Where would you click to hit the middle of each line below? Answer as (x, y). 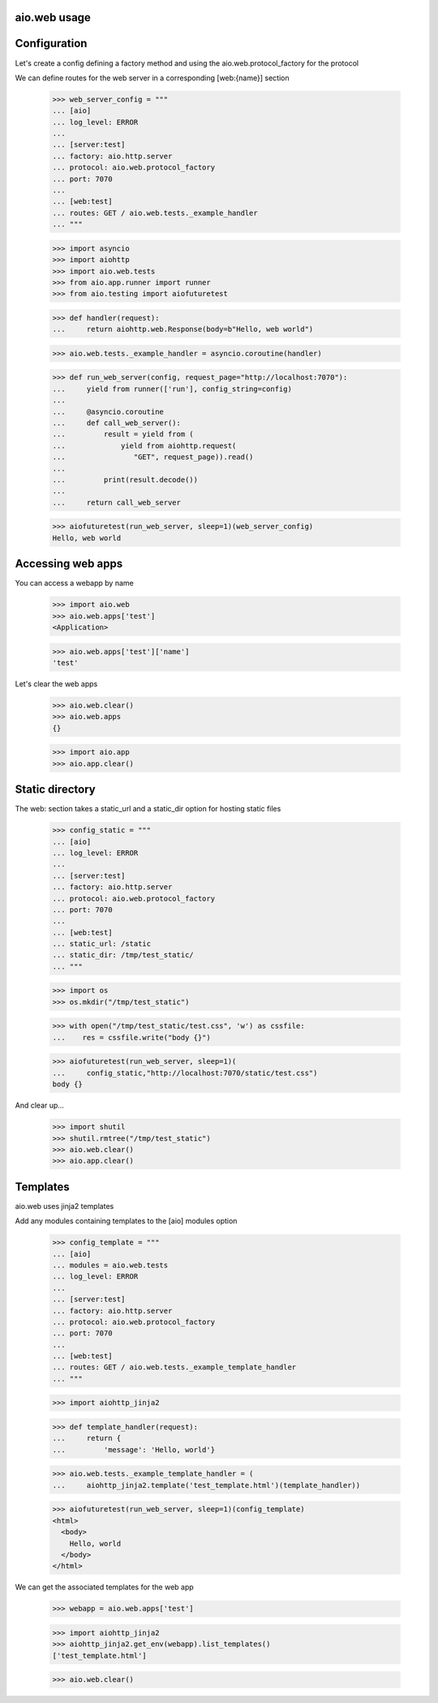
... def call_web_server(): (117, 423)
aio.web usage (53, 17)
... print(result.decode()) (125, 480)
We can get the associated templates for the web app (104, 1587)
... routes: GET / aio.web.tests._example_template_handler (174, 1368)
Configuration (51, 43)
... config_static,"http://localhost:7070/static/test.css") (185, 1073)
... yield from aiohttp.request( (144, 445)
